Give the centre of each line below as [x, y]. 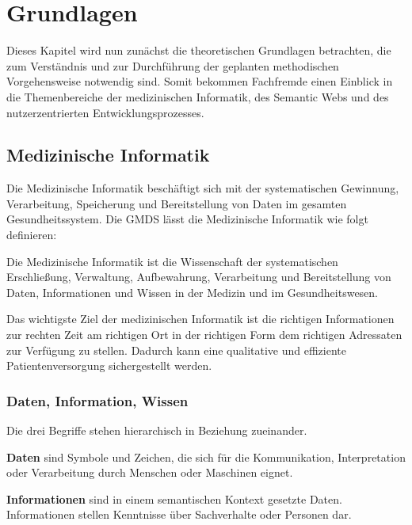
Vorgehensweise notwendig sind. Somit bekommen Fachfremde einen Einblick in [200, 81]
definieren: [32, 235]
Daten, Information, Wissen [97, 400]
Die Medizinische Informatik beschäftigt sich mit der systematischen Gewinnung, [203, 188]
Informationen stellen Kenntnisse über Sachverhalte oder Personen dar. [179, 514]
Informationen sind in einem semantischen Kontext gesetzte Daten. [174, 498]
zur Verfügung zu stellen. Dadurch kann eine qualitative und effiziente [176, 350]
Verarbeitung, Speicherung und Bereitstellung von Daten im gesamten [177, 203]
